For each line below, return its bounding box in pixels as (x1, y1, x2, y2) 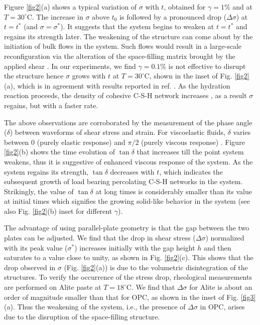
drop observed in (4, 262, 56, 272)
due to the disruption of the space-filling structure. (4, 311, 160, 321)
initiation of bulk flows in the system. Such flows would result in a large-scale (4, 41, 242, 51)
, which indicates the (159, 166, 223, 177)
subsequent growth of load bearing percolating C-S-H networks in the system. (4, 176, 243, 187)
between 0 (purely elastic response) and (4, 136, 125, 147)
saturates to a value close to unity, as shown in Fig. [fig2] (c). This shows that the (4, 252, 253, 263)
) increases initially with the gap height (74, 242, 195, 253)
